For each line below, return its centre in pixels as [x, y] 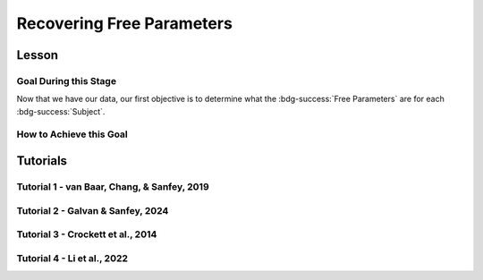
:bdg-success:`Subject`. [61, 111]
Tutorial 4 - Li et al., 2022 [72, 258]
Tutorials [42, 161]
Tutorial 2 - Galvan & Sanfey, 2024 [93, 210]
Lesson [37, 55]
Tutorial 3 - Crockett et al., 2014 [87, 234]
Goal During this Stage [66, 81]
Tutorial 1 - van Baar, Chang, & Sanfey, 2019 [113, 187]
